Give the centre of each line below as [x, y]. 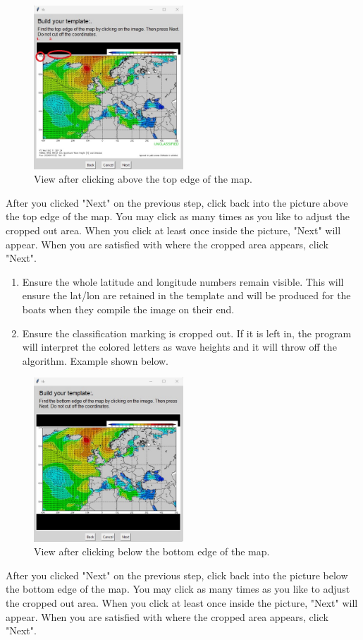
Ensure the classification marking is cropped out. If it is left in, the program [187, 333]
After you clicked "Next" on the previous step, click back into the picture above [177, 202]
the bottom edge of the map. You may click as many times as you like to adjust [178, 589]
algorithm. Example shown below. [96, 360]
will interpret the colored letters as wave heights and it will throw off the [179, 347]
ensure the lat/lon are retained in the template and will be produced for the [186, 295]
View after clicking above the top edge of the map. [143, 179]
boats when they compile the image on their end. [128, 309]
